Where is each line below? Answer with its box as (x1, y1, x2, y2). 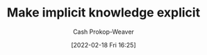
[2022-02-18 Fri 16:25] (71, 41, 136, 49)
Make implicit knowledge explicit (6, 5, 201, 21)
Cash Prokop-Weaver (72, 27, 135, 36)
